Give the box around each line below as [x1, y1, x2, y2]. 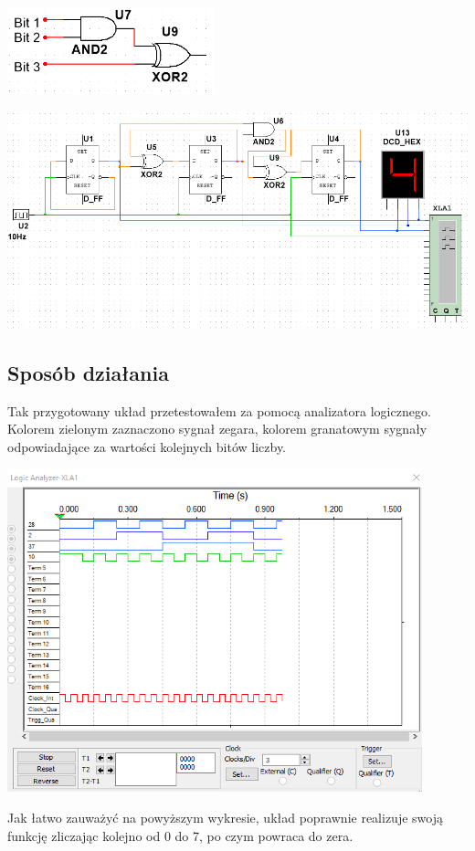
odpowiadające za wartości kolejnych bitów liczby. [7, 437, 287, 457]
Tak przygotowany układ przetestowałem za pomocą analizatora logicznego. [7, 401, 431, 420]
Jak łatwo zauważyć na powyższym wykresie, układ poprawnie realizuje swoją [7, 808, 443, 827]
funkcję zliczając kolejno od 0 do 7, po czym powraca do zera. [7, 825, 354, 845]
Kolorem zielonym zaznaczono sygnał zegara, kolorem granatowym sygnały [7, 419, 427, 438]
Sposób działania [7, 359, 169, 387]
